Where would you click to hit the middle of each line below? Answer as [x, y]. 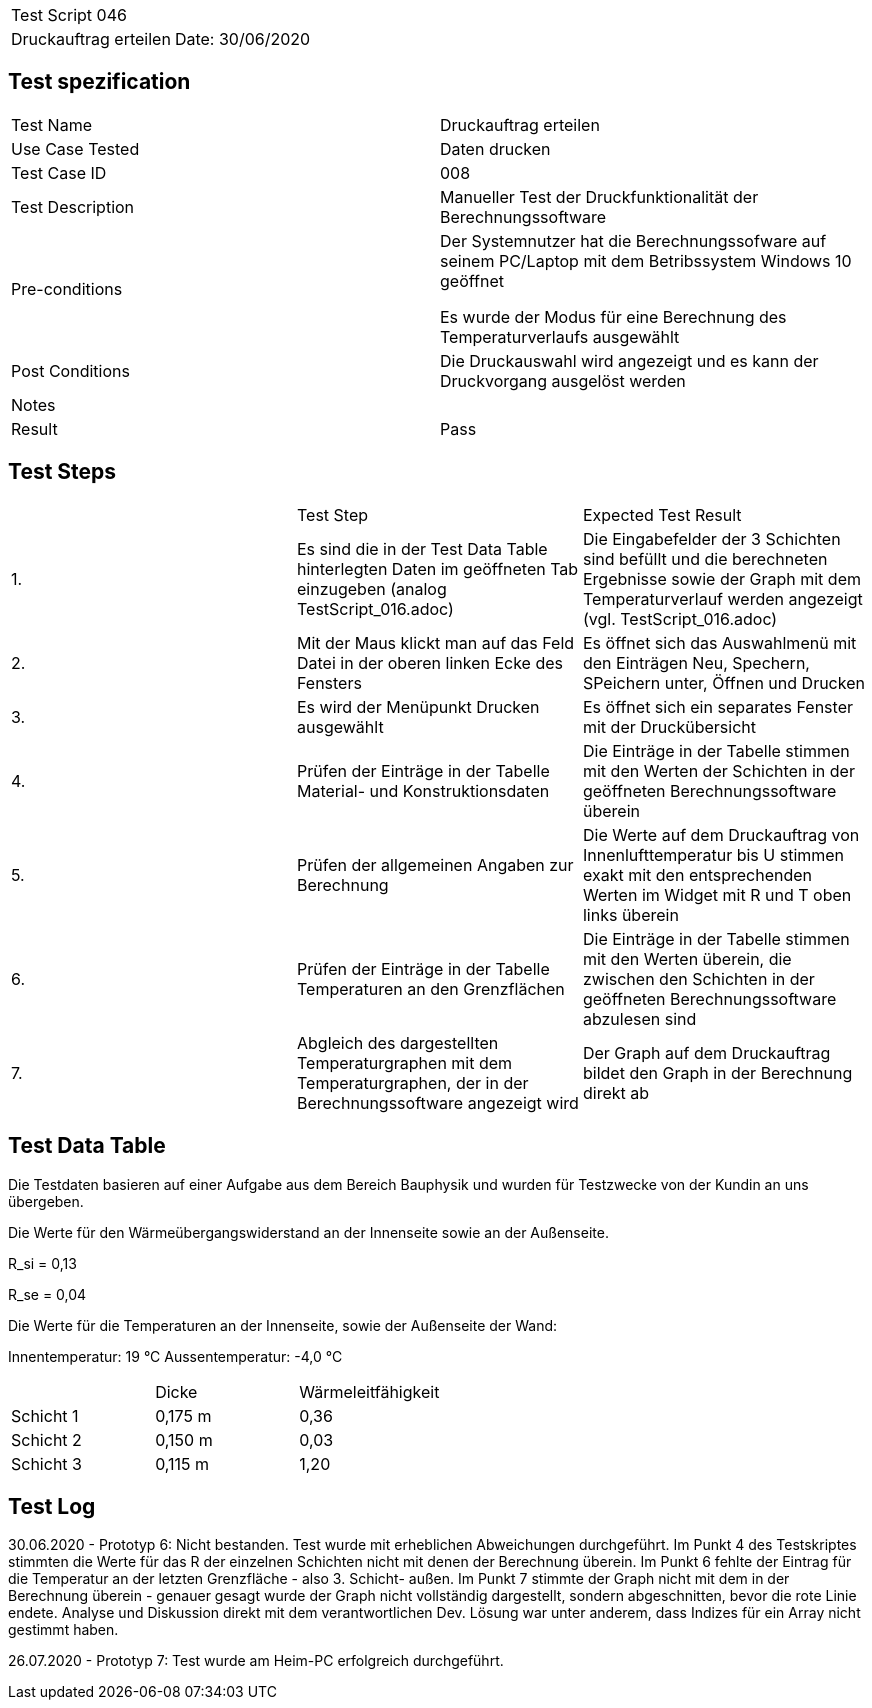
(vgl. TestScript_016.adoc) [680, 618]
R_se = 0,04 [47, 1294]
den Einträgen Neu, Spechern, [696, 662]
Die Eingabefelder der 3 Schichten [711, 538]
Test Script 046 [69, 15]
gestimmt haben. [63, 1630]
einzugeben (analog [371, 588]
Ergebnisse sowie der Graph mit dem [721, 578]
